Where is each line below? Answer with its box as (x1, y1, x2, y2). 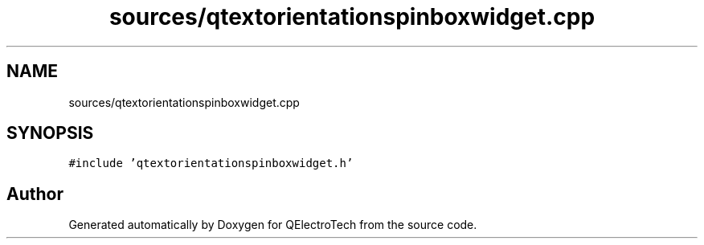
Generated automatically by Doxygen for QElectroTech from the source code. (68, 218, 477, 232)
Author (6, 183, 63, 204)
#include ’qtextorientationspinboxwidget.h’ (68, 157, 354, 170)
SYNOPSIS (6, 123, 94, 144)
